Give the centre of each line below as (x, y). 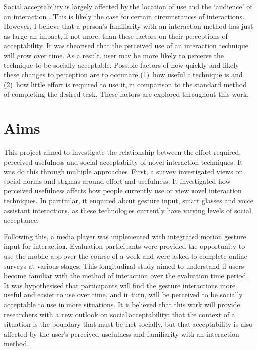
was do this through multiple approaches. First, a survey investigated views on (124, 171)
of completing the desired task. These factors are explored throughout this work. (126, 94)
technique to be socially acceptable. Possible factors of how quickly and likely (122, 65)
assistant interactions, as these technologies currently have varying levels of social (128, 210)
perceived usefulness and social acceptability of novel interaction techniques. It (123, 161)
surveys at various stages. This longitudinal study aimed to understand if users (124, 265)
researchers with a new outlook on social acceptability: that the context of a (120, 314)
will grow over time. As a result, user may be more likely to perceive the (114, 55)
